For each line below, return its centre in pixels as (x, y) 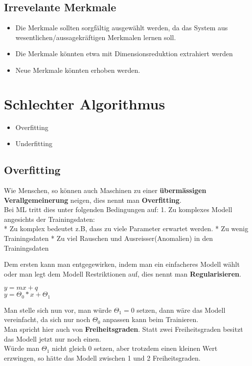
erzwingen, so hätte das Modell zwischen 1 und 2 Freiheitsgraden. (102, 357)
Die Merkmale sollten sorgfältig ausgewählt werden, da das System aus (122, 28)
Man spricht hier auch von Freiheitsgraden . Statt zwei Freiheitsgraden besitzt (124, 329)
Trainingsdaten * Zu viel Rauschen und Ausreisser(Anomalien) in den (108, 238)
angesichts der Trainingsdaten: (49, 219)
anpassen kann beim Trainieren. (151, 319)
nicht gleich (69, 348)
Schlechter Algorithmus (85, 103)
